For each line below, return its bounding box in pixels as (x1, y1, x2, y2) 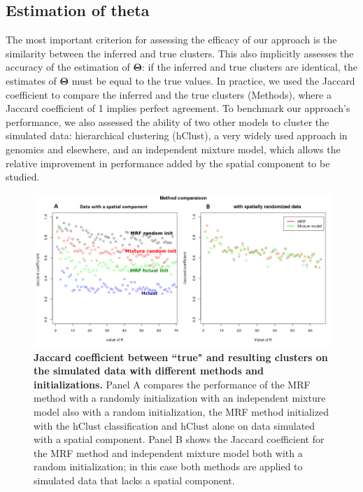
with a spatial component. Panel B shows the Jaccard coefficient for (34, 432, 325, 447)
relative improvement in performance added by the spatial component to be (6, 155, 330, 170)
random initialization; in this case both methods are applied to (34, 459, 303, 474)
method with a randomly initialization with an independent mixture (34, 391, 326, 405)
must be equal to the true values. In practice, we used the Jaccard (71, 73, 355, 87)
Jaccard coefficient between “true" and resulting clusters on (34, 349, 328, 364)
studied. (6, 169, 40, 184)
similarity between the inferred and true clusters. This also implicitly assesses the (6, 45, 354, 60)
